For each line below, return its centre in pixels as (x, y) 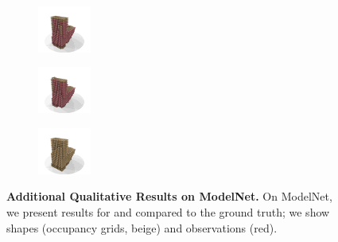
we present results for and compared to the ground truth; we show (168, 211)
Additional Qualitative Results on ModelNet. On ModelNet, (169, 196)
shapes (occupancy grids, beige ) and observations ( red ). (142, 227)
